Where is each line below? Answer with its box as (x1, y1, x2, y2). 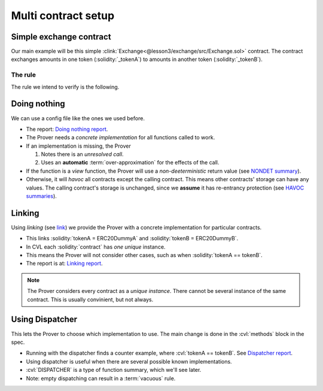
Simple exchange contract (11, 32, 111, 42)
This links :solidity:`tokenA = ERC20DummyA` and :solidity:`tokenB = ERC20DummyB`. (26, 235, 239, 242)
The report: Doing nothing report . (26, 126, 108, 133)
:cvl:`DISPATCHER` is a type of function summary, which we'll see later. (26, 366, 202, 374)
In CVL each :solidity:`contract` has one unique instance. (26, 243, 166, 251)
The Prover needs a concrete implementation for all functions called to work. (26, 134, 215, 141)
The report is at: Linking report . (26, 260, 103, 267)
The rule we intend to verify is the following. (11, 83, 120, 90)
